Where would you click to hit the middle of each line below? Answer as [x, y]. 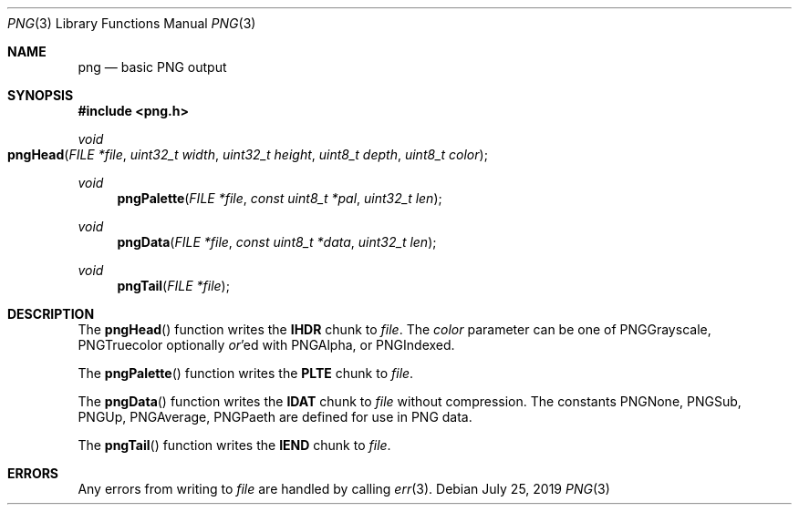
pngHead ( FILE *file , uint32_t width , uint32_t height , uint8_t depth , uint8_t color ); [248, 154]
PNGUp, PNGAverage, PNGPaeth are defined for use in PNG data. [275, 417]
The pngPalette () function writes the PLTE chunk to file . [246, 373]
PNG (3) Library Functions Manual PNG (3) [132, 23]
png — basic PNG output [152, 67]
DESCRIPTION [51, 314]
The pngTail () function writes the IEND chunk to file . [234, 445]
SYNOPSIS [41, 95]
